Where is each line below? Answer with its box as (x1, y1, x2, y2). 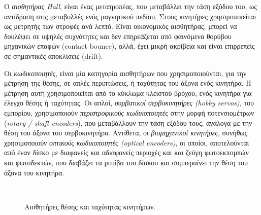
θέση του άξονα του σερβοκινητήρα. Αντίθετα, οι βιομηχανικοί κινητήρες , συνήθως (4, 127, 248, 138)
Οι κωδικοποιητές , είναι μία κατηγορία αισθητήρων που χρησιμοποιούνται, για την (4, 67, 247, 78)
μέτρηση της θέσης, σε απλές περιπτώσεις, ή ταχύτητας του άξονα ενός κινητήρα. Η (4, 78, 251, 88)
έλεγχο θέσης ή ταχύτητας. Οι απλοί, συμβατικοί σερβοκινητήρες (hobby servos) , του (4, 97, 254, 108)
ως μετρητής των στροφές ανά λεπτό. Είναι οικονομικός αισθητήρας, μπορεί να (4, 21, 237, 31)
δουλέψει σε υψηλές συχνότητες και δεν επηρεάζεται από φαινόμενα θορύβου (4, 30, 232, 41)
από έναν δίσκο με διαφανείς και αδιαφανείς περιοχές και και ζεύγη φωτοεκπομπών (4, 147, 249, 158)
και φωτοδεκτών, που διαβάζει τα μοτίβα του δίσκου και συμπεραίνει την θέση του (4, 157, 248, 167)
